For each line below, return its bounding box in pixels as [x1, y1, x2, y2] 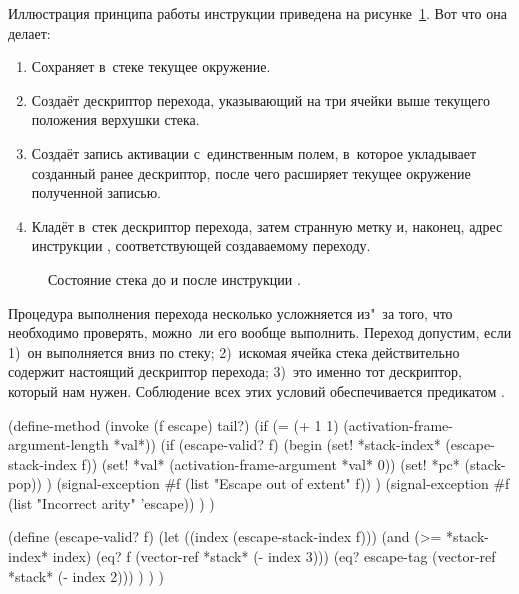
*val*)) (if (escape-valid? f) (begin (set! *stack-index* [113, 434, 441, 455]
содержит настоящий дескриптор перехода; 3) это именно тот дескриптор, [8, 361, 462, 382]
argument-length [8, 434, 109, 455]
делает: [8, 22, 51, 43]
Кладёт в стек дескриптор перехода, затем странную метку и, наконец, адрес [31, 215, 503, 236]
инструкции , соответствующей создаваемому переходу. [31, 235, 371, 256]
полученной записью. [31, 182, 161, 203]
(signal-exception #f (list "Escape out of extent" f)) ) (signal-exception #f [56, 473, 510, 494]
